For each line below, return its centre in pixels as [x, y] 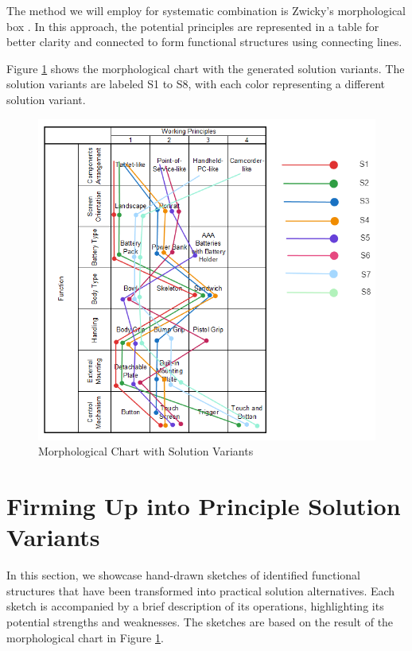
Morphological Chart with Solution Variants [146, 451]
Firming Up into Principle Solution [204, 506]
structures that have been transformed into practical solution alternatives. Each [201, 590]
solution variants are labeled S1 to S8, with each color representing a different [196, 84]
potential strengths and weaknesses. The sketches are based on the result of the [200, 622]
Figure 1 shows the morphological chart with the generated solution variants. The [206, 68]
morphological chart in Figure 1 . [85, 637]
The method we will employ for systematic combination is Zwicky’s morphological [206, 10]
